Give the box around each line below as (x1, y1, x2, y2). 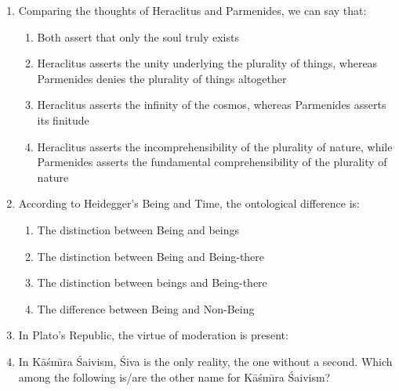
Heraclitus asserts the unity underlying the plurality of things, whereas (37, 55, 378, 71)
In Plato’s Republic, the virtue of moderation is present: (18, 327, 288, 343)
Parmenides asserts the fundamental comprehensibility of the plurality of (37, 154, 387, 170)
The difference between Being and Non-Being (37, 300, 255, 317)
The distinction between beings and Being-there (37, 274, 267, 291)
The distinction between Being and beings (37, 221, 239, 237)
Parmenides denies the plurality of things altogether (37, 70, 287, 86)
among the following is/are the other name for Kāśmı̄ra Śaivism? (18, 368, 331, 385)
